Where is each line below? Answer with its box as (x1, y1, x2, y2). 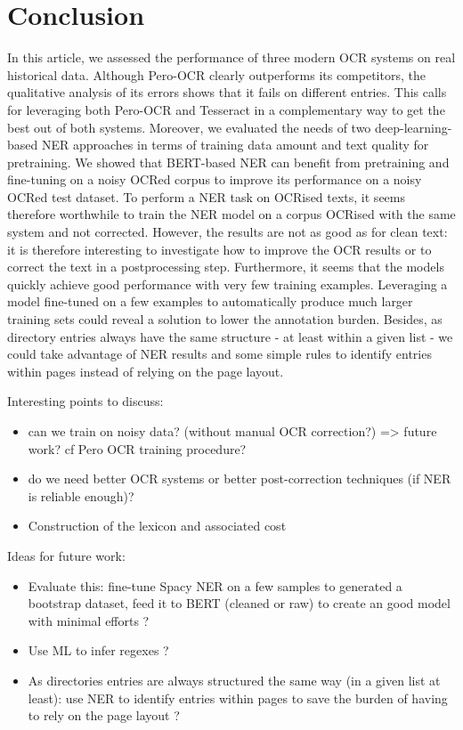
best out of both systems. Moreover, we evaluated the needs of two (7, 118, 371, 136)
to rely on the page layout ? (28, 706, 180, 725)
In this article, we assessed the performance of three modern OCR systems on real (7, 48, 456, 67)
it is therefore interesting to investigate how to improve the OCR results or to (7, 239, 432, 258)
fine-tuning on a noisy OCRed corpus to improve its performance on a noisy (7, 170, 422, 189)
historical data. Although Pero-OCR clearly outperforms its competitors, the (7, 65, 426, 84)
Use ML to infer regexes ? (28, 641, 169, 660)
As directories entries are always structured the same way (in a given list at (28, 670, 441, 689)
